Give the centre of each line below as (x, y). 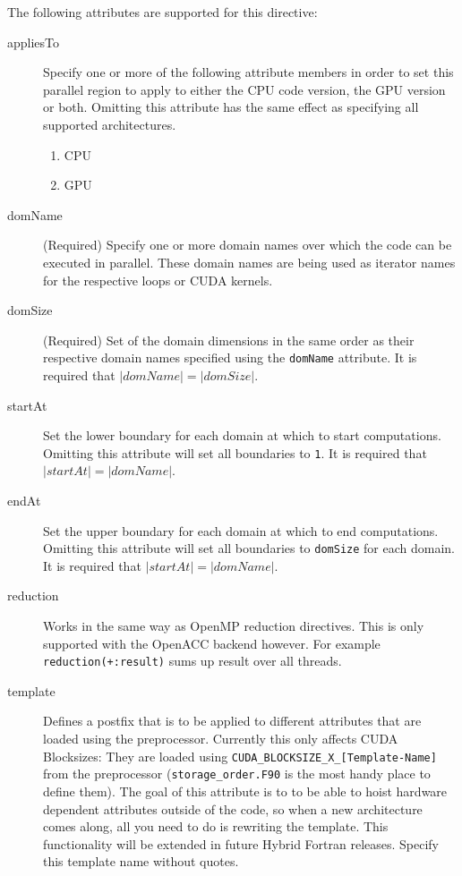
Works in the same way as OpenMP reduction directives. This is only (234, 626)
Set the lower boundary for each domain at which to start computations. (242, 435)
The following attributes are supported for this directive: (163, 12)
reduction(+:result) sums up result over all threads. (192, 661)
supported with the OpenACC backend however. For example (212, 643)
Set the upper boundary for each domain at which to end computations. (241, 530)
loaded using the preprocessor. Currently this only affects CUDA (221, 739)
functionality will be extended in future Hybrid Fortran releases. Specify (241, 843)
